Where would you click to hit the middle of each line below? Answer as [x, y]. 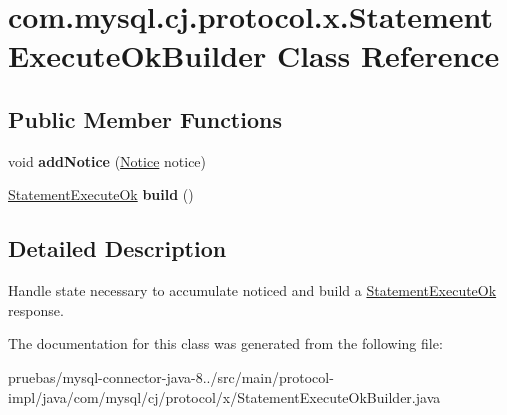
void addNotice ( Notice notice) [107, 160]
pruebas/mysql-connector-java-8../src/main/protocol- [171, 376]
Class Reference [388, 55]
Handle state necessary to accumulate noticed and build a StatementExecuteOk [252, 290]
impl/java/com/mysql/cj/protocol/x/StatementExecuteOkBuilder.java [224, 396]
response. [36, 309]
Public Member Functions [145, 118]
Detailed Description [117, 248]
